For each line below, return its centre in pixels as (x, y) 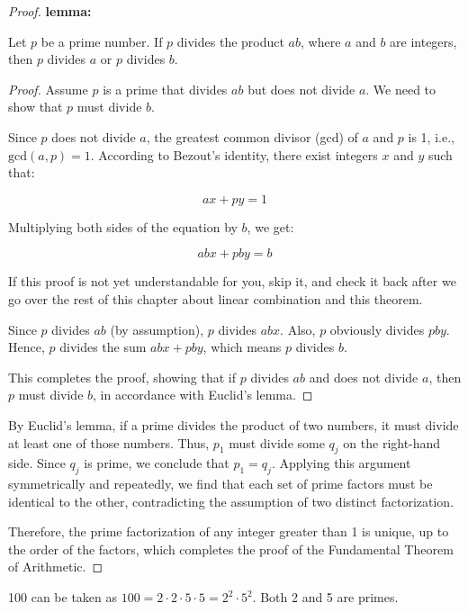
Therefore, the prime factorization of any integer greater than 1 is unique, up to (229, 531)
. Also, (298, 329)
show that (36, 107)
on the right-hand (392, 442)
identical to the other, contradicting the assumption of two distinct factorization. (231, 501)
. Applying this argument (341, 463)
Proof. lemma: (50, 11)
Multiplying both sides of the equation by (123, 226)
